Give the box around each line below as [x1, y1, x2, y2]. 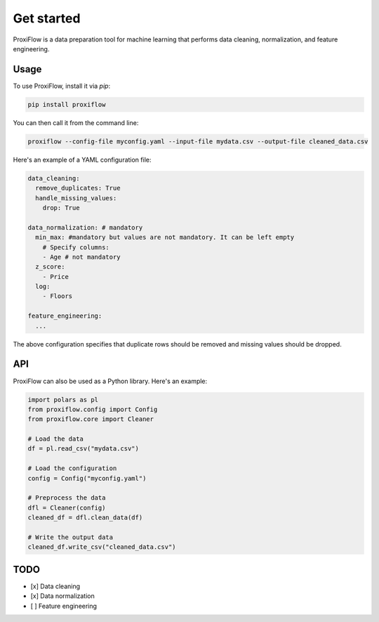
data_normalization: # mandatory [27, 223, 143, 231]
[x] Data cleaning [30, 582, 81, 590]
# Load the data [27, 435, 84, 443]
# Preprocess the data [27, 494, 106, 502]
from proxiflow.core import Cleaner [27, 415, 154, 423]
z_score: [35, 263, 65, 271]
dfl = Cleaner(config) [27, 503, 106, 512]
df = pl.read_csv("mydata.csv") [27, 445, 140, 453]
